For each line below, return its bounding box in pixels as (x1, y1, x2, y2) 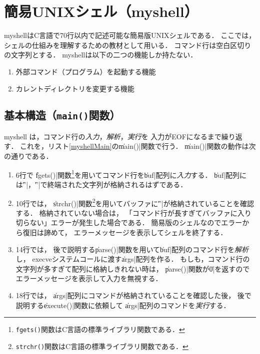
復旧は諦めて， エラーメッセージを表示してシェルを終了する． (22, 227, 227, 237)
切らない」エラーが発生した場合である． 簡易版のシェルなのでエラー (15, 217, 242, 228)
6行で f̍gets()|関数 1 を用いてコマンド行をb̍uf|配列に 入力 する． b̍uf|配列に (15, 168, 247, 180)
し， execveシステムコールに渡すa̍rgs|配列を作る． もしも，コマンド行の (15, 254, 250, 264)
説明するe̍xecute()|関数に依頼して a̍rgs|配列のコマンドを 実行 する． (15, 300, 230, 310)
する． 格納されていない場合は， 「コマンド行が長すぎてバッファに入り (15, 207, 251, 218)
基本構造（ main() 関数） (4, 107, 120, 123)
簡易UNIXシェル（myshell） (4, 1, 198, 21)
